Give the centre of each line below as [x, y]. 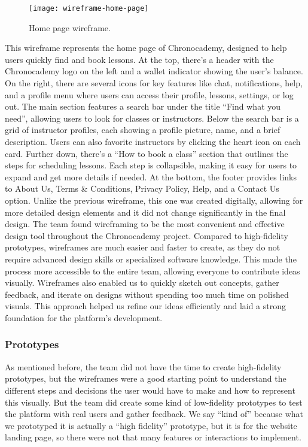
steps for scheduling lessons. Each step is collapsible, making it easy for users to [151, 165]
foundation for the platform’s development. [84, 317]
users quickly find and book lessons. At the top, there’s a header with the [139, 59]
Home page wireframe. [70, 27]
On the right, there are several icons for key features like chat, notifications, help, [154, 83]
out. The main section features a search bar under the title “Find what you [143, 106]
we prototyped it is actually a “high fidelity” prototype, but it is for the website [151, 425]
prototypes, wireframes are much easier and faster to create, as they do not [143, 247]
